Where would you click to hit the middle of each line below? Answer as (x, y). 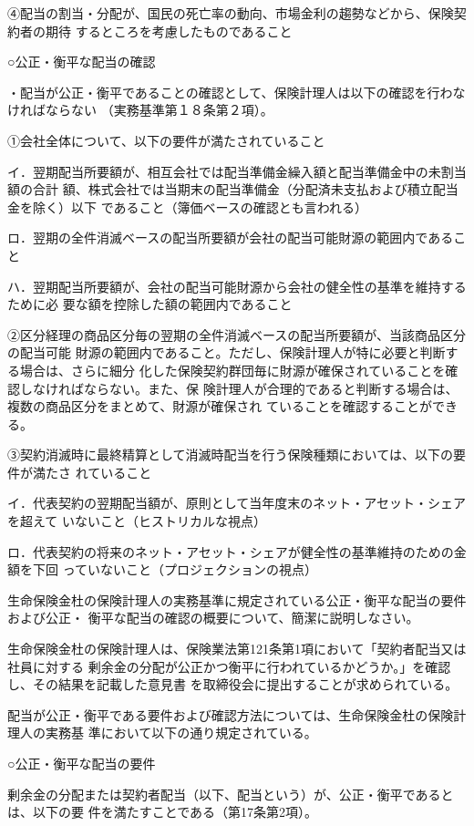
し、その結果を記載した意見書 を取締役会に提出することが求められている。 (233, 684)
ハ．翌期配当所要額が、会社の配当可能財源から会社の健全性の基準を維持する (237, 286)
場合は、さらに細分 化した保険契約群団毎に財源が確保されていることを (232, 370)
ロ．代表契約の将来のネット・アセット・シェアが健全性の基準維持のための (231, 551)
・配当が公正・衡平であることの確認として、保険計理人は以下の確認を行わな (237, 92)
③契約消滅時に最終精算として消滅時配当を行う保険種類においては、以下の (230, 454)
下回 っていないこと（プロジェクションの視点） (175, 569)
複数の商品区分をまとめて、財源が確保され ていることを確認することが (220, 406)
